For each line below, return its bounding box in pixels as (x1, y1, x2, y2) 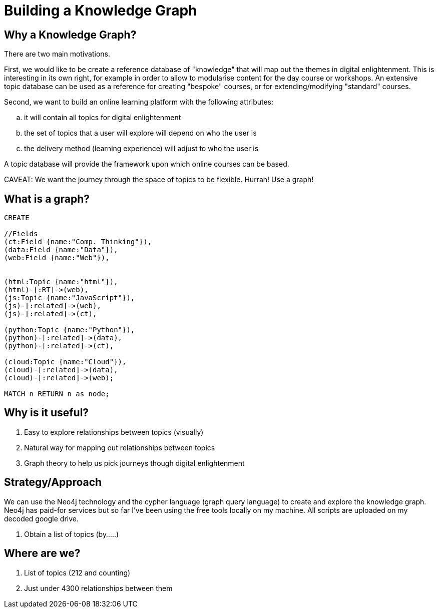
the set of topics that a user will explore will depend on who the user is (24, 129, 257, 138)
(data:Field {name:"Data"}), (4, 246, 118, 254)
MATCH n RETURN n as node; (4, 390, 110, 398)
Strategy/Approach (4, 476, 102, 489)
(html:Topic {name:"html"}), (4, 278, 118, 286)
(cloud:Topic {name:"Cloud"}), (4, 358, 127, 366)
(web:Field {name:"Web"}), (4, 254, 110, 262)
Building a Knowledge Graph (4, 2, 197, 19)
